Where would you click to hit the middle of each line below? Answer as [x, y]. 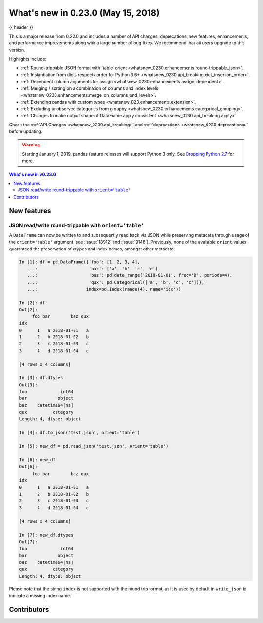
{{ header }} [21, 27]
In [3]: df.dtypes [41, 378]
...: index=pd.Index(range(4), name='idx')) [104, 289]
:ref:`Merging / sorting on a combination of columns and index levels [90, 88]
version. [17, 50]
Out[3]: [28, 385]
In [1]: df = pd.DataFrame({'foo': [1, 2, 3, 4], [80, 262]
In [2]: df [32, 303]
